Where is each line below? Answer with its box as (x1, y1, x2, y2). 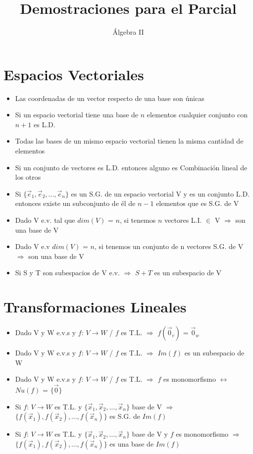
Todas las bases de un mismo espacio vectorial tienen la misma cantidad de (15, 136, 244, 146)
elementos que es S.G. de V (156, 198, 239, 208)
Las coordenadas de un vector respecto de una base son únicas (15, 93, 204, 103)
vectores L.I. (164, 215, 202, 225)
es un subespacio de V (154, 267, 222, 278)
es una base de (109, 438, 154, 449)
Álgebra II (112, 27, 144, 37)
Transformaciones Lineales (3, 297, 187, 317)
